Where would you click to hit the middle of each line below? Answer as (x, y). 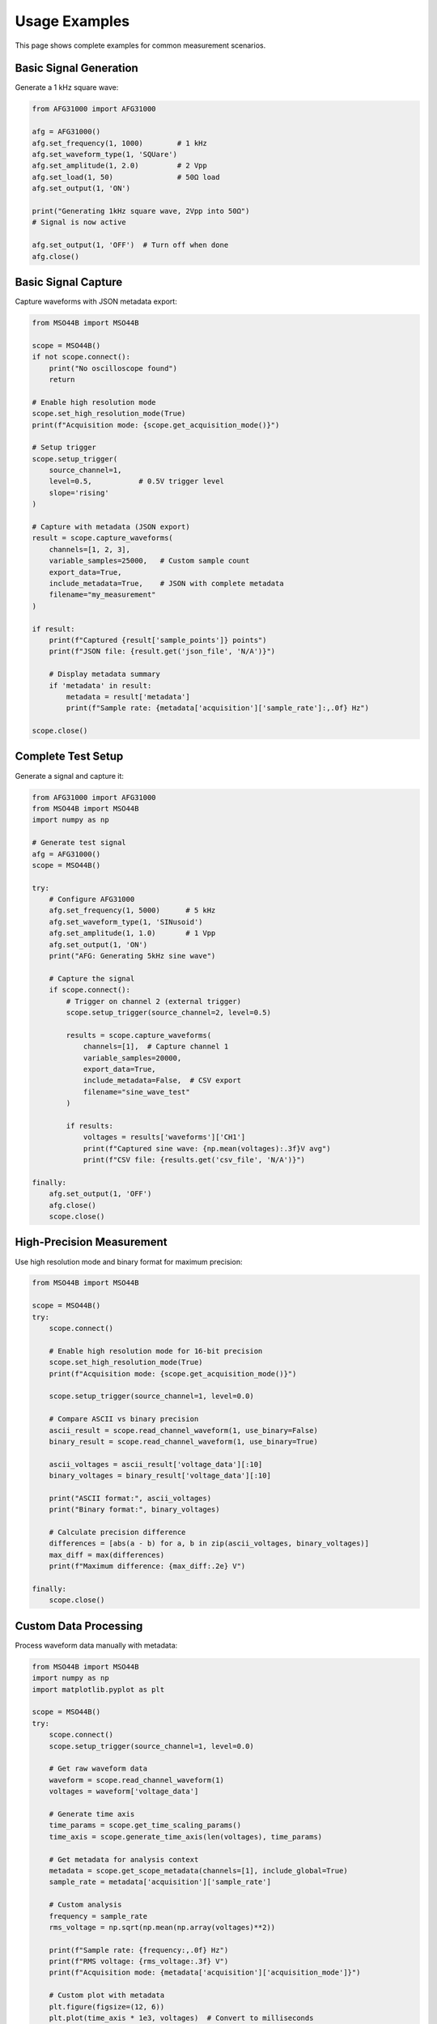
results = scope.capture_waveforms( (139, 1035)
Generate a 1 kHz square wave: (67, 87)
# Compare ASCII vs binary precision (124, 1419)
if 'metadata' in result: (100, 685)
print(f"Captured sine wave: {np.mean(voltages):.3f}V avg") (207, 1148)
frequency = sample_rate (98, 1916)
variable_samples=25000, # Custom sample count (149, 561)
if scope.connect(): (90, 990)
